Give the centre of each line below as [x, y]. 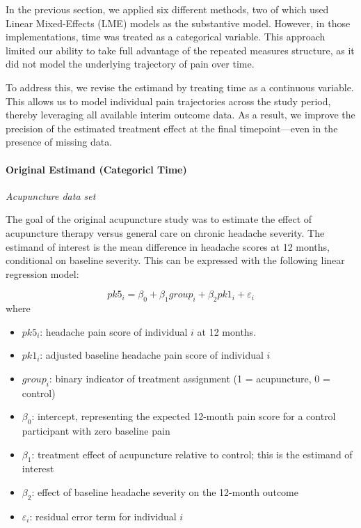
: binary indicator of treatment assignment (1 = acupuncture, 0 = [190, 378]
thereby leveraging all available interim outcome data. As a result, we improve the [180, 115]
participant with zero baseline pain [96, 431]
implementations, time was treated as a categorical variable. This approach [166, 37]
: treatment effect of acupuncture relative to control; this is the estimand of [192, 454]
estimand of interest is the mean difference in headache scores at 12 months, [168, 246]
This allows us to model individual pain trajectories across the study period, [168, 101]
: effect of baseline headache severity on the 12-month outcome [165, 492]
